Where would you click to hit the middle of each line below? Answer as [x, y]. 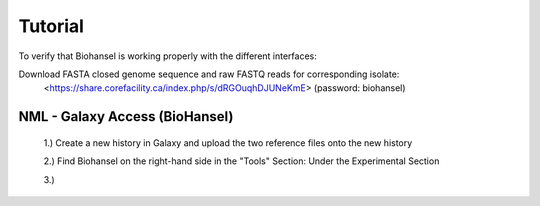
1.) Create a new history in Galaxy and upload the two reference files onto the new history [228, 142]
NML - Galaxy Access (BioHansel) [126, 116]
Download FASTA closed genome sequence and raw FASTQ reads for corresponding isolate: [209, 74]
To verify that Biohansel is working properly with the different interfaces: [167, 56]
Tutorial [51, 26]
